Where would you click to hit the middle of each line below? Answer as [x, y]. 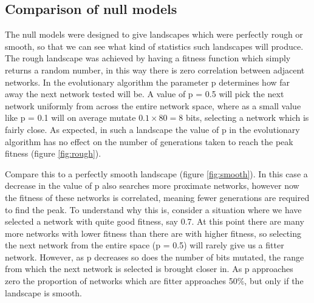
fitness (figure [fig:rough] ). [53, 153]
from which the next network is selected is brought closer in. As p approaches [149, 269]
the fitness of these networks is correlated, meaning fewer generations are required [157, 197]
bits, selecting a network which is [247, 117]
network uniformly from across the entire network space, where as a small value [153, 105]
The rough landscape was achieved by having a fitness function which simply [148, 58]
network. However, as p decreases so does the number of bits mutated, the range [155, 257]
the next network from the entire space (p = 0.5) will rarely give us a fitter [145, 245]
